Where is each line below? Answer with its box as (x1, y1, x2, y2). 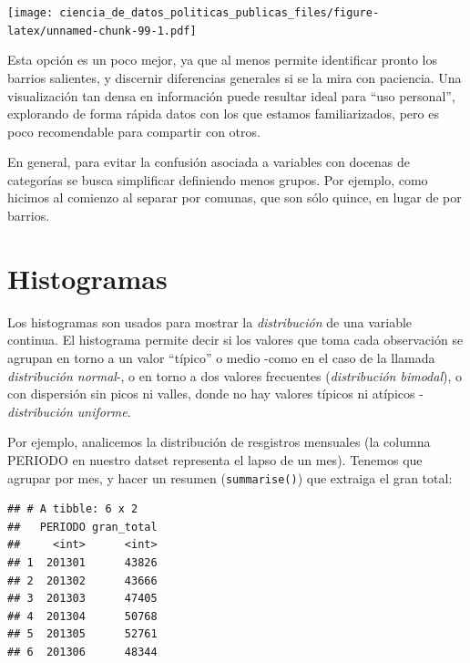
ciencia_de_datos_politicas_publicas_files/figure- (59, 6, 380, 19)
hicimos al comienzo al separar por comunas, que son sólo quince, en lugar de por (7, 188, 462, 207)
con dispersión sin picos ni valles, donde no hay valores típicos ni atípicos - (7, 384, 424, 403)
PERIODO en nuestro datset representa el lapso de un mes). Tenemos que (7, 450, 423, 469)
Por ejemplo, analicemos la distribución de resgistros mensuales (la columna (7, 432, 431, 451)
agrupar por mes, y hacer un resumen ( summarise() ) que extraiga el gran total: (7, 468, 453, 487)
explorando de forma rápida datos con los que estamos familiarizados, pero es (7, 104, 439, 123)
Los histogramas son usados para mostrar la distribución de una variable (7, 312, 413, 331)
